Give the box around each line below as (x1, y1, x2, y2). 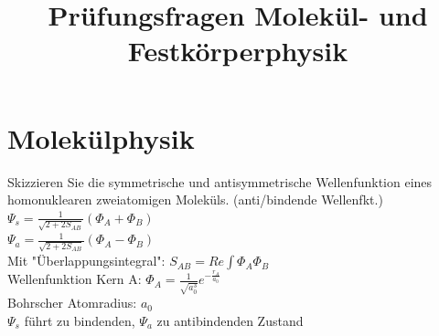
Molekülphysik (7, 119, 195, 156)
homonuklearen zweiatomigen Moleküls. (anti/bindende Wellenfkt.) (7, 190, 383, 209)
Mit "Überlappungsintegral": (7, 251, 166, 270)
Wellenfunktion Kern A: (7, 269, 142, 289)
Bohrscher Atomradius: (7, 293, 137, 312)
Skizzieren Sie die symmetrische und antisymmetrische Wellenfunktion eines (7, 172, 433, 191)
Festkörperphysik (127, 32, 348, 69)
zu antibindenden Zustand (156, 310, 304, 330)
